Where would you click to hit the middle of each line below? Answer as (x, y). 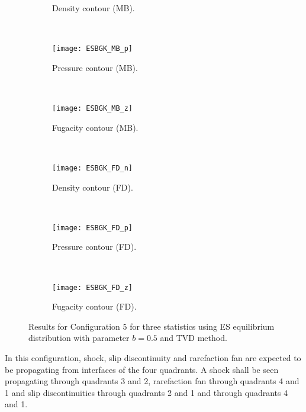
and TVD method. (194, 338)
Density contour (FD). (93, 187)
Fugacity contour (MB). (95, 127)
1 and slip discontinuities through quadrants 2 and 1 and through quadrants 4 (146, 392)
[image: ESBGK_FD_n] (93, 168)
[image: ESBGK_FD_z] (93, 287)
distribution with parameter (79, 338)
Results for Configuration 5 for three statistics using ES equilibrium (152, 326)
